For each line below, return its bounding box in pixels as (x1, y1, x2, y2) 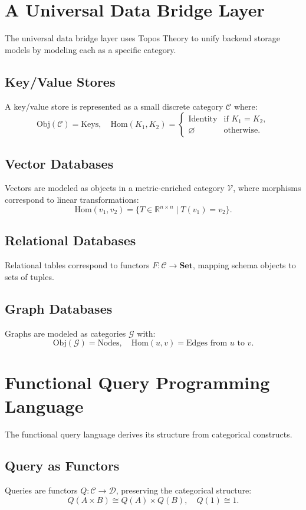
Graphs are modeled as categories (5, 327, 126, 339)
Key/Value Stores (5, 72, 116, 90)
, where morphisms (233, 182, 301, 194)
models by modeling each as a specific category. (5, 43, 176, 55)
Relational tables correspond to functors (5, 259, 150, 271)
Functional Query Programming (5, 370, 270, 394)
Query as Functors (5, 456, 120, 475)
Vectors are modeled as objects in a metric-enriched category (5, 182, 225, 194)
